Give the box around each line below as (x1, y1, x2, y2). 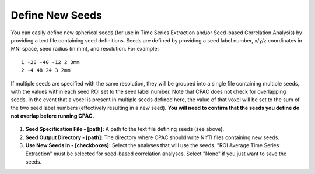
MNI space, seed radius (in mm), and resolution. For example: (10, 45, 159, 52)
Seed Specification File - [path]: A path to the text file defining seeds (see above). (25, 126, 225, 133)
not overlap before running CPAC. (10, 112, 94, 119)
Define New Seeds (10, 9, 102, 22)
